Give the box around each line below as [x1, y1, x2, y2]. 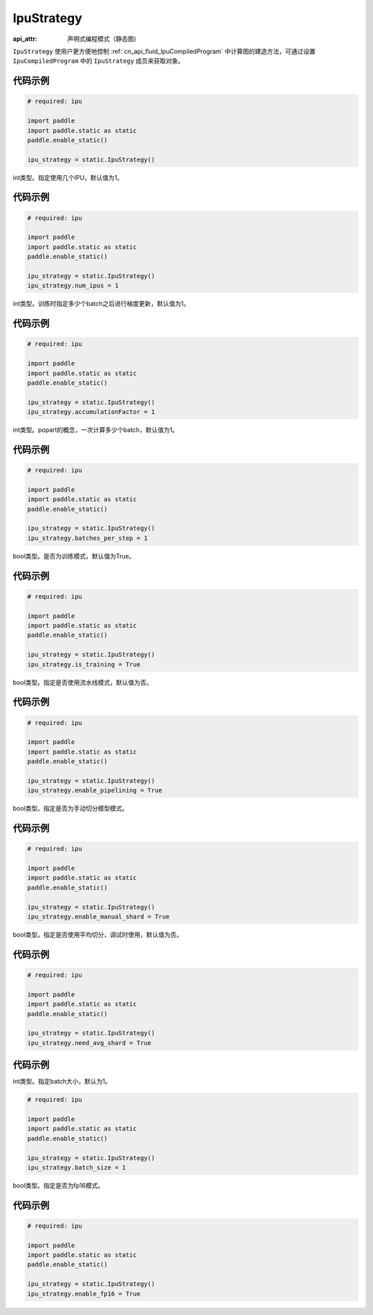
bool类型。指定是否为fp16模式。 [12, 1181, 104, 1190]
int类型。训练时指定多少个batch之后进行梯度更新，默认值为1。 [12, 300, 190, 308]
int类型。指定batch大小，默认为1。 [12, 1077, 112, 1086]
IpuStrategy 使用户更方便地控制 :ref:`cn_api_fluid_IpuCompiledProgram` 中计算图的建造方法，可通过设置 [12, 47, 316, 55]
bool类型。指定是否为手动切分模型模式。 [12, 804, 128, 813]
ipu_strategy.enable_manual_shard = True [27, 912, 170, 920]
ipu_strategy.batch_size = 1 [27, 1163, 126, 1171]
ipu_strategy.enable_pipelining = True [27, 786, 162, 795]
